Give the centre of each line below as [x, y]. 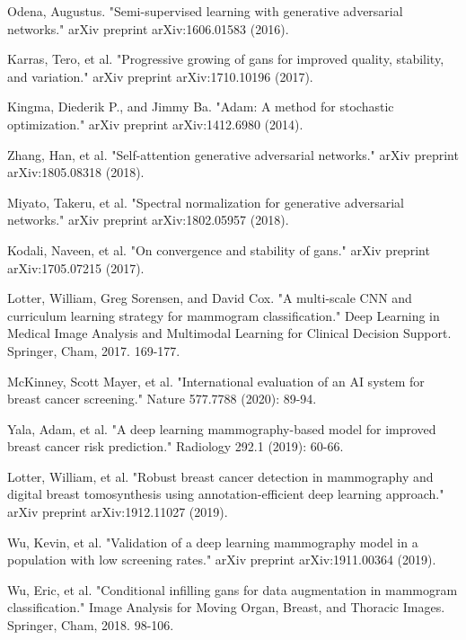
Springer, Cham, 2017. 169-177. [94, 350]
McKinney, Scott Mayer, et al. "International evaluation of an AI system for [216, 381]
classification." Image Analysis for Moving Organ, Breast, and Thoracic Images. [226, 607]
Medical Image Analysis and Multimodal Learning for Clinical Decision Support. [229, 333]
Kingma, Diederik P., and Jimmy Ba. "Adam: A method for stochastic [201, 107]
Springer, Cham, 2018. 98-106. [91, 625]
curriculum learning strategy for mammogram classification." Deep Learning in [224, 315]
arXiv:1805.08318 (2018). [76, 172]
